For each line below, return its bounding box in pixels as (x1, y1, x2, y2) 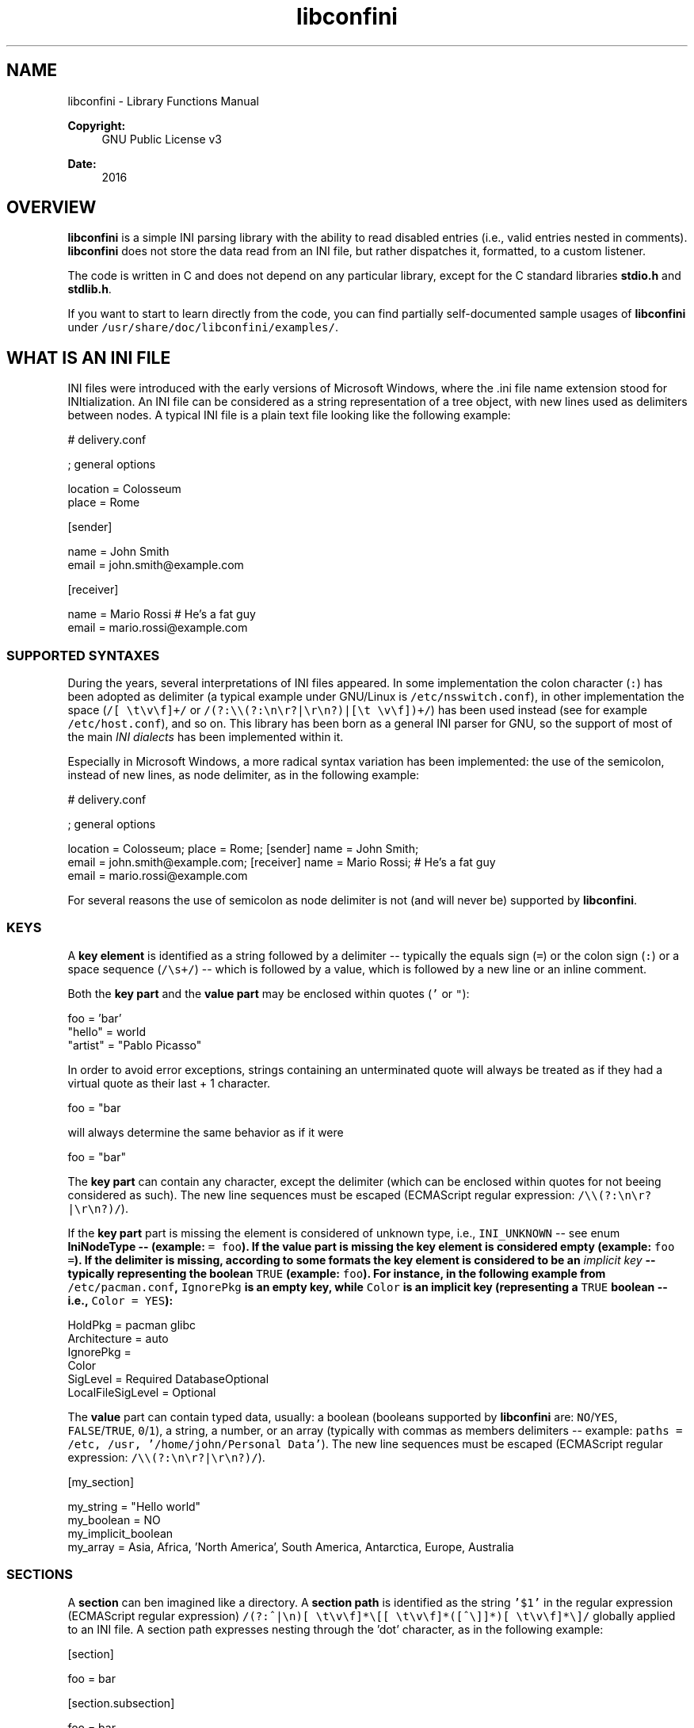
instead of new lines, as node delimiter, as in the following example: (67, 768, 420, 782)
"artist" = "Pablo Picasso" (67, 1038, 202, 1052)
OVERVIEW (6, 197, 97, 218)
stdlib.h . (67, 282, 112, 296)
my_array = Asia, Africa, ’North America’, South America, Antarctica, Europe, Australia (67, 1539, 514, 1554)
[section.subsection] (67, 1696, 175, 1710)
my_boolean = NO (67, 1512, 161, 1527)
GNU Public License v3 (101, 132, 222, 146)
